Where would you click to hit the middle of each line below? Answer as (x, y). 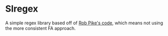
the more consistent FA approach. (40, 28)
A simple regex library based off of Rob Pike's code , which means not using (84, 23)
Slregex (22, 9)
